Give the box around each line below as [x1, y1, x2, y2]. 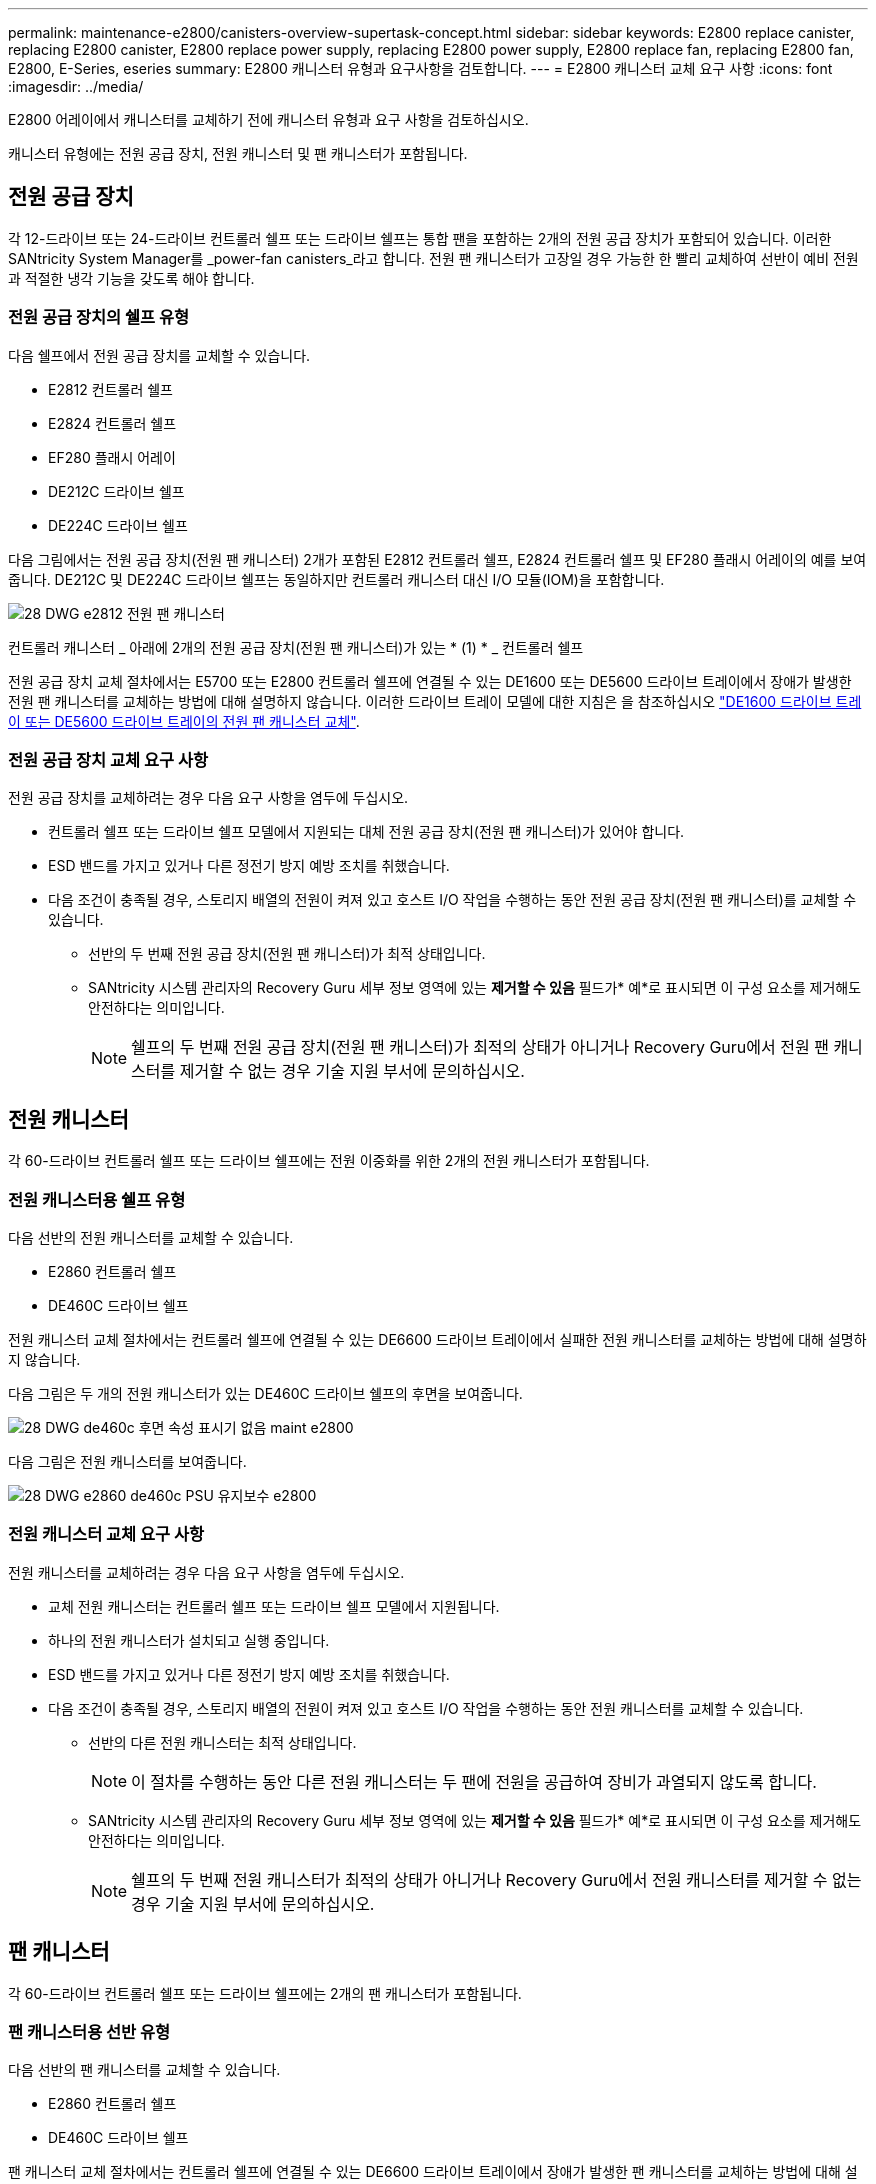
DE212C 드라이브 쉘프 [48, 482, 185, 500]
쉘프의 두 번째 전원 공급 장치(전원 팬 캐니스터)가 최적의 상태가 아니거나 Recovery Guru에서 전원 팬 [131, 1037, 829, 1058]
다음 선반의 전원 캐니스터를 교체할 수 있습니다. [8, 1228, 294, 1246]
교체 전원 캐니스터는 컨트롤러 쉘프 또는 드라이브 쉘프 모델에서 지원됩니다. [48, 1597, 500, 1615]
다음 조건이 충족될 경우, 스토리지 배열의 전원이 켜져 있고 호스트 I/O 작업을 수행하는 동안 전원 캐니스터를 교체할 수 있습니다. [48, 1699, 804, 1717]
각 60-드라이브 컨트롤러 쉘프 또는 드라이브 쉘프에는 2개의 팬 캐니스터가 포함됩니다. [8, 1984, 522, 2002]
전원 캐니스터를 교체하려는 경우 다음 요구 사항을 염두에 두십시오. [8, 1563, 405, 1581]
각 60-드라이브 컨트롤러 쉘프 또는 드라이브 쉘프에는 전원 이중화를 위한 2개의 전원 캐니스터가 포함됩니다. [8, 1152, 650, 1170]
